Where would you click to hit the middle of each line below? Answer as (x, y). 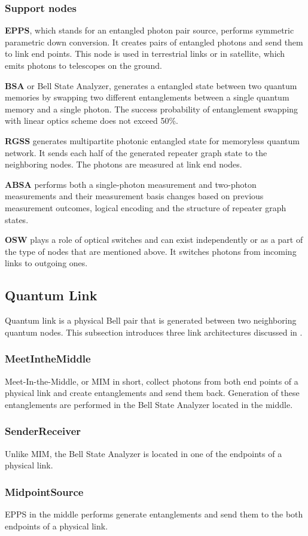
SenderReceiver (43, 431)
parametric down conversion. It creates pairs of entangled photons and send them (154, 42)
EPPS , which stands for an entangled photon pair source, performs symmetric (150, 30)
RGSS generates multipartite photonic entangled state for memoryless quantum (152, 140)
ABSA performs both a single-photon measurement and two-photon (131, 184)
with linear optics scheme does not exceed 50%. (92, 121)
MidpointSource (44, 491)
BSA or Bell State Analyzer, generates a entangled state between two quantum (151, 85)
